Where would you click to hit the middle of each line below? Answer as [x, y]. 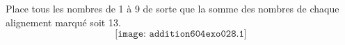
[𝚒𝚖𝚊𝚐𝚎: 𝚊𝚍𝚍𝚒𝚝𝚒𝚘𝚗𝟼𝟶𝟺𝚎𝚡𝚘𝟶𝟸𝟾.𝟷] [181, 34]
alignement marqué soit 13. [63, 22]
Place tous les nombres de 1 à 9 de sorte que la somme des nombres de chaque [172, 8]
